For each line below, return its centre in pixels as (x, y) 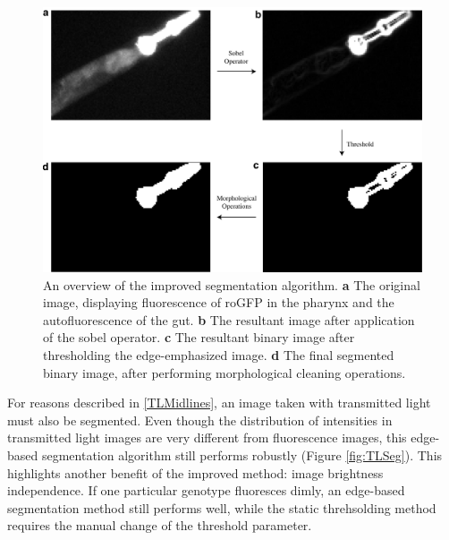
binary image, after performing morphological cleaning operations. (224, 372)
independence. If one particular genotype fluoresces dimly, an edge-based (206, 490)
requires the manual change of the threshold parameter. (160, 525)
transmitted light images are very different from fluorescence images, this (207, 437)
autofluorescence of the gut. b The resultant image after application (229, 319)
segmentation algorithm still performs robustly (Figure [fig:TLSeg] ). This (242, 454)
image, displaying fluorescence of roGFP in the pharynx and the (219, 302)
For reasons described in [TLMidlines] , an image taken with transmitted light (219, 403)
